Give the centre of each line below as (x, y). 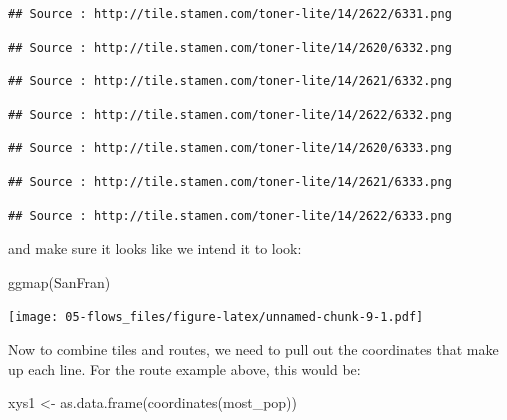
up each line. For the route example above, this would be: (184, 368)
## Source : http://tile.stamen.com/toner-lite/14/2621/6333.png (230, 181)
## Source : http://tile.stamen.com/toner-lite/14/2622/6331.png (230, 14)
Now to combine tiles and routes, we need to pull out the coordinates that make (253, 349)
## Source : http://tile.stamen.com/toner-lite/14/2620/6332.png (230, 47)
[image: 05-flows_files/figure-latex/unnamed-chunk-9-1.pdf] (216, 317)
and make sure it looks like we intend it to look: (155, 248)
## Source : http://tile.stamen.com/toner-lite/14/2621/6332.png (230, 81)
